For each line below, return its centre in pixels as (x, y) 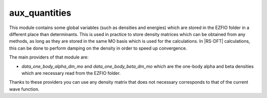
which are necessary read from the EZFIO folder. (71, 73)
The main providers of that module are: (49, 57)
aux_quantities (40, 13)
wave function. (24, 89)
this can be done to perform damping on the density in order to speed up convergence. (98, 48)
